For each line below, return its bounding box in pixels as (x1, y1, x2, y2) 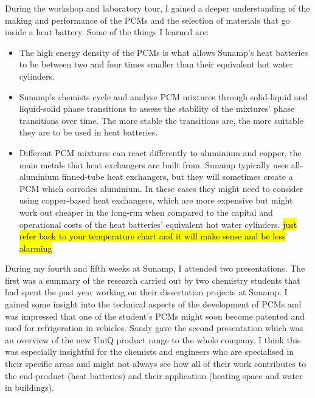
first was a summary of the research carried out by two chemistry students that (5, 273, 300, 286)
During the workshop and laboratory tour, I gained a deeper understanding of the (5, 2, 310, 14)
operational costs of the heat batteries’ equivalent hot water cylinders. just (19, 218, 297, 230)
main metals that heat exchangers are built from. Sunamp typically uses (19, 158, 288, 171)
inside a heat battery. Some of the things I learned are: (5, 26, 209, 38)
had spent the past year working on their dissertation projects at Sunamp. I (5, 286, 288, 298)
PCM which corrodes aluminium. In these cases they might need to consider (19, 182, 303, 194)
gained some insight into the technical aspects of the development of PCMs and (5, 298, 302, 311)
